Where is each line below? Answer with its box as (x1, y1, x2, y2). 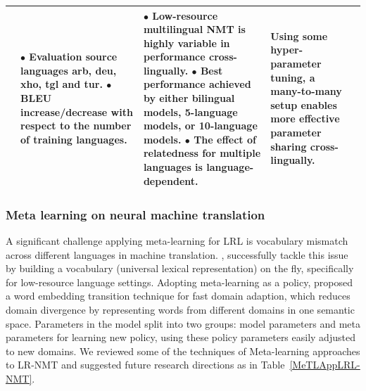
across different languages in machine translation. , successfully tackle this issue (6, 247, 348, 262)
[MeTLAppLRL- (289, 357, 360, 372)
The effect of (194, 132, 256, 146)
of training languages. (20, 132, 127, 146)
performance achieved (143, 77, 251, 91)
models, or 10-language (143, 118, 258, 133)
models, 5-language (143, 104, 238, 119)
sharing (270, 139, 307, 153)
